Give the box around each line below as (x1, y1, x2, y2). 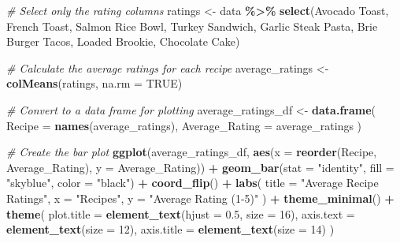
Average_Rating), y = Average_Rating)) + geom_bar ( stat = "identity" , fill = (6, 159, 394, 175)
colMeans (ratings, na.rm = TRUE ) (6, 75, 183, 92)
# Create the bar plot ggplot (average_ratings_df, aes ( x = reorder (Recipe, (6, 144, 377, 160)
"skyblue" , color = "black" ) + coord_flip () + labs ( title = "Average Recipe (6, 174, 379, 191)
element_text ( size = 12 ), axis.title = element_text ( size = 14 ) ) (6, 221, 335, 237)
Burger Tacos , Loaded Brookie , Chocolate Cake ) (6, 33, 240, 50)
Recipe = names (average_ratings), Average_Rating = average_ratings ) (6, 117, 362, 133)
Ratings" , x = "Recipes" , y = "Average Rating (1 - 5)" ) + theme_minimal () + (6, 189, 394, 206)
